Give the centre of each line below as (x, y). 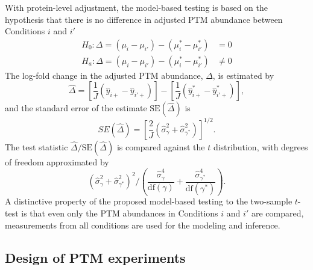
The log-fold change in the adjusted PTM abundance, (104, 75)
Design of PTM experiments (95, 257)
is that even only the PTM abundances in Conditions (120, 213)
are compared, (277, 213)
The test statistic (36, 146)
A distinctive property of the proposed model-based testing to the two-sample (149, 201)
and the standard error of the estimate (76, 108)
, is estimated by (243, 75)
